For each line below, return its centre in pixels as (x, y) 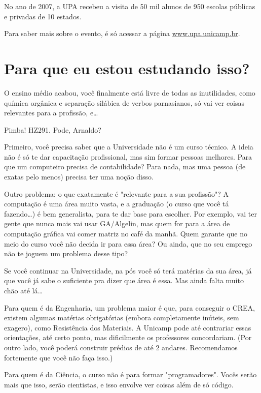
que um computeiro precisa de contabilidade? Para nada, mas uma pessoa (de (125, 167)
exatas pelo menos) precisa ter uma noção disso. (79, 177)
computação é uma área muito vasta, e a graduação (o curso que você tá (117, 204)
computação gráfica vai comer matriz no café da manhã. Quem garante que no (126, 234)
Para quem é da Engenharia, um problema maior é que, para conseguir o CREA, (129, 307)
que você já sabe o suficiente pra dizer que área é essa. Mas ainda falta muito (124, 280)
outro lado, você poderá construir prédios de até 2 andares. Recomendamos (121, 347)
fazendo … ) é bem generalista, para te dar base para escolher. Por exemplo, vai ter (130, 213)
